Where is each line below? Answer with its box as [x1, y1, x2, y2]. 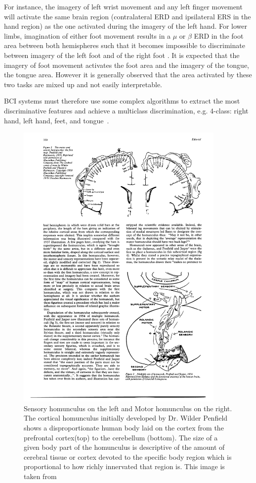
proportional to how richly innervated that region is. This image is [24, 461, 225, 472]
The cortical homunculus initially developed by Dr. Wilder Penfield [24, 413, 228, 423]
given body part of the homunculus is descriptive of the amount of [24, 442, 225, 452]
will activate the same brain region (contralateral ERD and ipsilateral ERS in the [4, 11, 251, 21]
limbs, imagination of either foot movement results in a [4, 30, 171, 41]
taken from [24, 471, 57, 481]
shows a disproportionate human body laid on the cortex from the [24, 423, 224, 433]
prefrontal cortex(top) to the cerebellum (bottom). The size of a [24, 432, 218, 442]
